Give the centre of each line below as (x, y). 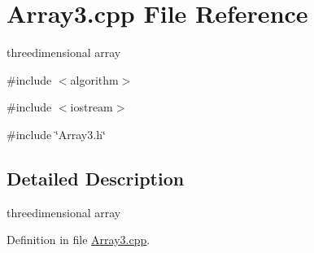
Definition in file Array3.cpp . (78, 240)
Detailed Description (96, 178)
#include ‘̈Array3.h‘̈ (56, 134)
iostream (92, 107)
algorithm (94, 79)
